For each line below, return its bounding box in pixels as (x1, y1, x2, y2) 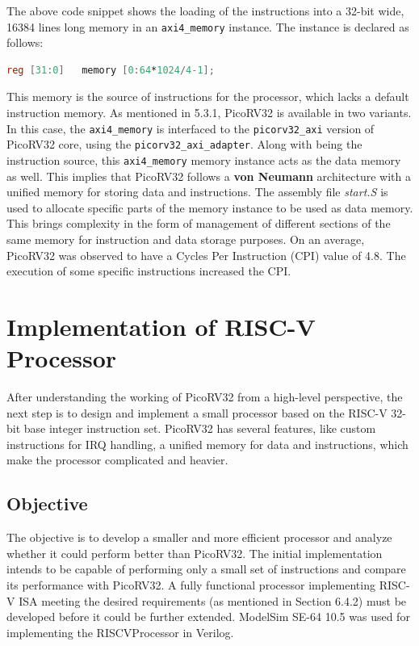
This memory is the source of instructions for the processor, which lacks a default (6, 88, 409, 105)
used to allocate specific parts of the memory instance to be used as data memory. (6, 199, 413, 216)
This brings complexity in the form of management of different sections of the (6, 215, 391, 232)
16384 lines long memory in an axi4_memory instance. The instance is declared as (6, 18, 409, 35)
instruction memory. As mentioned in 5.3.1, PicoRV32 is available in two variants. (6, 104, 412, 121)
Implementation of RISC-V (6, 309, 316, 342)
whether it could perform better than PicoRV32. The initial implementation (6, 544, 383, 561)
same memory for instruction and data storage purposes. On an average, (6, 230, 365, 247)
